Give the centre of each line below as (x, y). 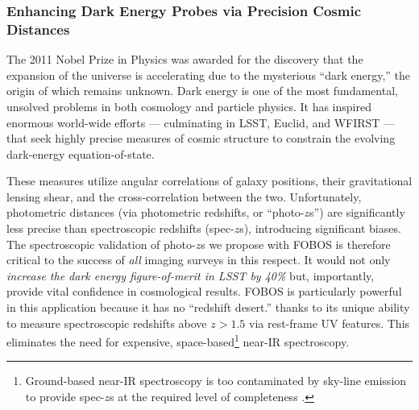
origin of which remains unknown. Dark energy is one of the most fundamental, (202, 91)
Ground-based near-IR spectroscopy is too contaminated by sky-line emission (216, 381)
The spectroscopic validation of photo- (101, 244)
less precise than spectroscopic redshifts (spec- (120, 228)
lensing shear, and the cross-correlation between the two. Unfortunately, (184, 196)
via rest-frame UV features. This (329, 323)
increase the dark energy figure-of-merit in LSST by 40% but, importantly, (191, 275)
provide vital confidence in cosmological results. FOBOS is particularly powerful (204, 291)
